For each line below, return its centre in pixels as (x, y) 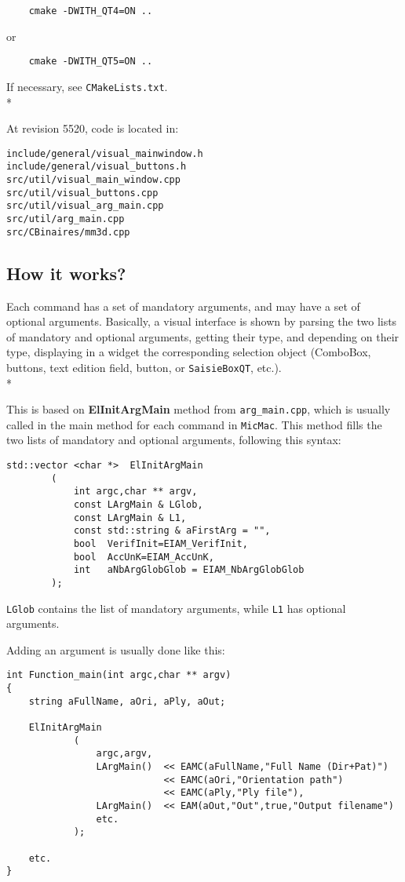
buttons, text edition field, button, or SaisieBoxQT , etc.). (144, 367)
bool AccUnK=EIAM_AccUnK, (144, 557)
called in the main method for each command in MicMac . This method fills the (194, 424)
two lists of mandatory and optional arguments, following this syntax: (174, 440)
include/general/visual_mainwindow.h (105, 153)
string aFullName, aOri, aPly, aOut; (127, 701)
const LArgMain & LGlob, (138, 505)
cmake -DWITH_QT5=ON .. (91, 62)
